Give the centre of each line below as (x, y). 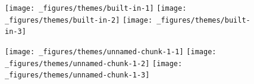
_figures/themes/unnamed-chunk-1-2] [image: (94, 63)
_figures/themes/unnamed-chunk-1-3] (77, 75)
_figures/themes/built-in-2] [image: (79, 20)
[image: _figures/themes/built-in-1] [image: (96, 8)
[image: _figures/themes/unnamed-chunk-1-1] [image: (111, 52)
